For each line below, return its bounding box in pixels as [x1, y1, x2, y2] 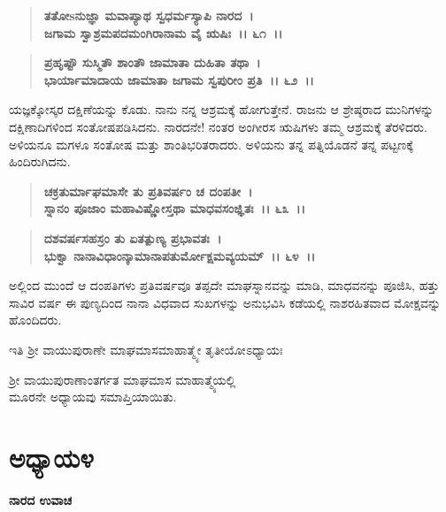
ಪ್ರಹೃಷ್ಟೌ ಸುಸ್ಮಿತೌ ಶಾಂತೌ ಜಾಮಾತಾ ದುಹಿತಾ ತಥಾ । [43, 53, 261, 72]
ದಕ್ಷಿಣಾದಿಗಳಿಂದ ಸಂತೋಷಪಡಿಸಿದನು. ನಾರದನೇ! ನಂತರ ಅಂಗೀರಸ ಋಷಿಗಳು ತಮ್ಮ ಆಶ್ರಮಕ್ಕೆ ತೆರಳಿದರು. [9, 117, 427, 135]
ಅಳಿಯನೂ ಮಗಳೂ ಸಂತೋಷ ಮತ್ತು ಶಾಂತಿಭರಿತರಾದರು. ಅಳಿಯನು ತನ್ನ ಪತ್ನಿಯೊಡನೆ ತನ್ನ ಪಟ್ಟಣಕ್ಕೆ [9, 134, 413, 153]
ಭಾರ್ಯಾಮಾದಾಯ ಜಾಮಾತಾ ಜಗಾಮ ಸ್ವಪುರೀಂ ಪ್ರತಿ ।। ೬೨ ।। [43, 70, 314, 88]
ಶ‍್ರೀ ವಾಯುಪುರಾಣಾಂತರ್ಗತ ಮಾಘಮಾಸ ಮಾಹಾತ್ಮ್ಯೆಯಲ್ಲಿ [9, 370, 236, 388]
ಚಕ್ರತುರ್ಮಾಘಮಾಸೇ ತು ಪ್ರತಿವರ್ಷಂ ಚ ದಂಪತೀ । [43, 181, 253, 200]
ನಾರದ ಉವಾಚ [9, 490, 72, 508]
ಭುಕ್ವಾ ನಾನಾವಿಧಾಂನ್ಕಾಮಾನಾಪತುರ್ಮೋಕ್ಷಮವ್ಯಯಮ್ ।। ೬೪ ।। [43, 246, 316, 264]
